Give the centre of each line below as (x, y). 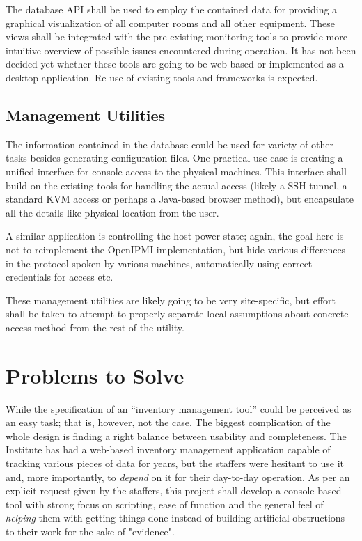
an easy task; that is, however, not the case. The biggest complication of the (168, 422)
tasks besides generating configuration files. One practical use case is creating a (174, 158)
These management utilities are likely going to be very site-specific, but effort (171, 300)
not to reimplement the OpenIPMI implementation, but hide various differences (176, 249)
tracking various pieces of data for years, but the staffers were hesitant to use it (175, 463)
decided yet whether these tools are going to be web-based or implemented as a (175, 64)
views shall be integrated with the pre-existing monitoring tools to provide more (176, 37)
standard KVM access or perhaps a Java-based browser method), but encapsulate (180, 199)
